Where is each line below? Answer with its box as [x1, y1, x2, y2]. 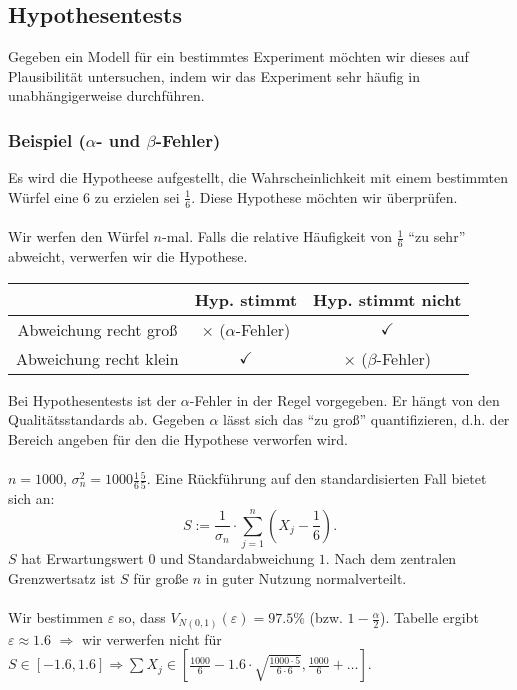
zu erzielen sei [94, 186, 180, 207]
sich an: [8, 488, 55, 509]
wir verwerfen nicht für [82, 628, 222, 649]
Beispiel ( [8, 127, 86, 152]
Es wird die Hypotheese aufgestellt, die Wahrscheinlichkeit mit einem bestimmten [8, 167, 508, 188]
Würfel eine [8, 186, 79, 207]
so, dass [118, 607, 166, 628]
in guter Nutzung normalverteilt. [205, 567, 407, 588]
